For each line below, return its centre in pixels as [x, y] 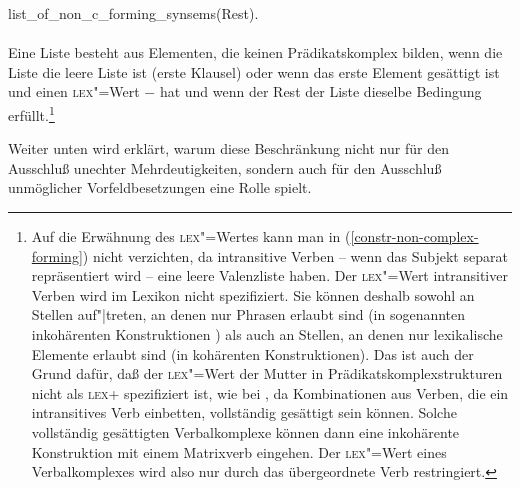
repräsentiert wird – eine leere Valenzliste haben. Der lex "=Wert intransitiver [269, 275]
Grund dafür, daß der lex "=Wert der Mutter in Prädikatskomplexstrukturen [267, 373]
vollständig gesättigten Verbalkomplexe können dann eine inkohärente [245, 431]
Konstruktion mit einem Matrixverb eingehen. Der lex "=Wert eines [239, 451]
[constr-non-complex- [414, 236]
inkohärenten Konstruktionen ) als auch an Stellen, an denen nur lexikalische [267, 333]
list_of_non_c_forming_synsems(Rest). [133, 13]
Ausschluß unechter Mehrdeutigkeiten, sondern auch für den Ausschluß [225, 167]
